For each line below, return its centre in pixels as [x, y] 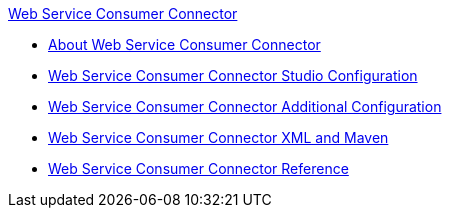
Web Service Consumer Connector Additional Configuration [245, 106]
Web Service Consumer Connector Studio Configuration [233, 75]
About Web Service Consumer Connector [184, 44]
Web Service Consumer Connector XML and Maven [218, 137]
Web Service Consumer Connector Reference [198, 168]
